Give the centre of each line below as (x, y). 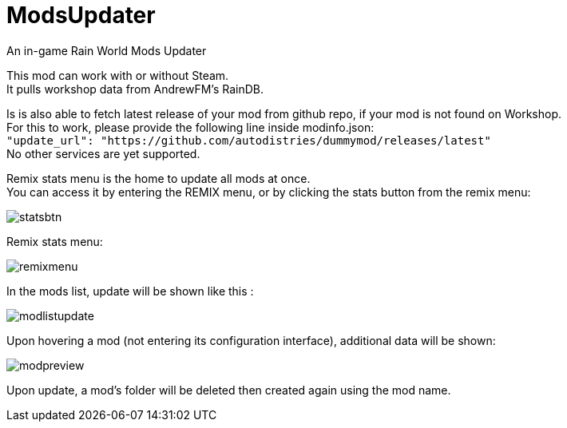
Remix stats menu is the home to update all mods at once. (159, 178)
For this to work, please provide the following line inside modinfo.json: (190, 127)
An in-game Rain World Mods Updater (107, 50)
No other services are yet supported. (103, 153)
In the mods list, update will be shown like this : (130, 291)
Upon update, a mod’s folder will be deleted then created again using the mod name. (229, 390)
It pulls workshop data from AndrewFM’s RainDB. (135, 89)
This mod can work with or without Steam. (118, 75)
